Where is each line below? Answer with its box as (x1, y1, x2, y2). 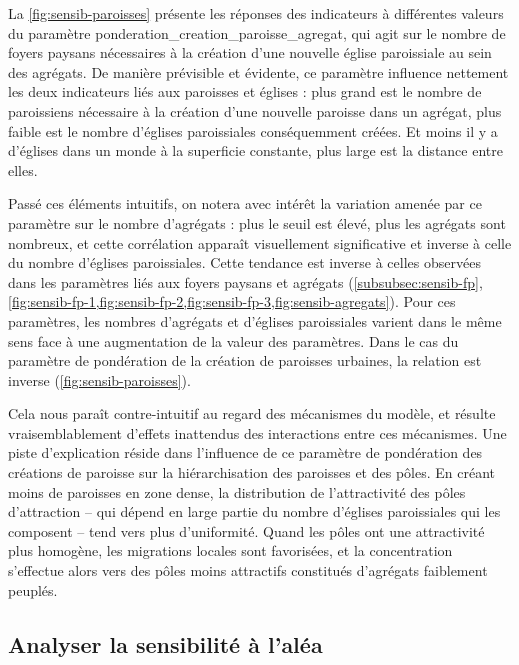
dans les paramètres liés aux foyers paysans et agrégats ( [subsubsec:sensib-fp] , (8, 271, 483, 292)
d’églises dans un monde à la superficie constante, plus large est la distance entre (8, 140, 503, 161)
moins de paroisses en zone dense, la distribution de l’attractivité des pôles (8, 481, 466, 502)
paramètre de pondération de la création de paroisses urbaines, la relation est (8, 350, 482, 371)
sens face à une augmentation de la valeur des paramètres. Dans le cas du (8, 330, 459, 351)
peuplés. (8, 579, 58, 600)
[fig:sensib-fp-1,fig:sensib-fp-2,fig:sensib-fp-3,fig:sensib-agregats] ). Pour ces (8, 291, 456, 312)
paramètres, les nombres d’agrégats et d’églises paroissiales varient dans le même (8, 310, 502, 331)
